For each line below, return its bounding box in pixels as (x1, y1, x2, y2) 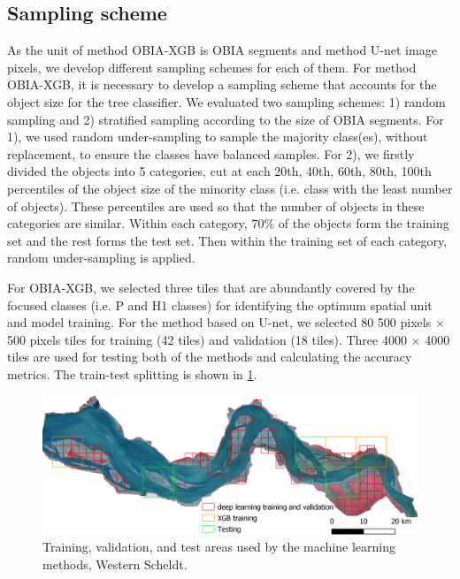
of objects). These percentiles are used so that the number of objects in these (7, 196, 425, 215)
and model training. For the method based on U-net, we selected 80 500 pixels (7, 313, 432, 331)
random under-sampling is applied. (7, 248, 195, 267)
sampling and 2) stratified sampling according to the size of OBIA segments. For (7, 110, 444, 128)
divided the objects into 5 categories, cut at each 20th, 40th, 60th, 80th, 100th (7, 162, 432, 180)
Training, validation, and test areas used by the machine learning (42, 537, 395, 556)
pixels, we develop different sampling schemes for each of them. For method (7, 57, 417, 76)
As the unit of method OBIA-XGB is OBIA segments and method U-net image (7, 41, 437, 59)
